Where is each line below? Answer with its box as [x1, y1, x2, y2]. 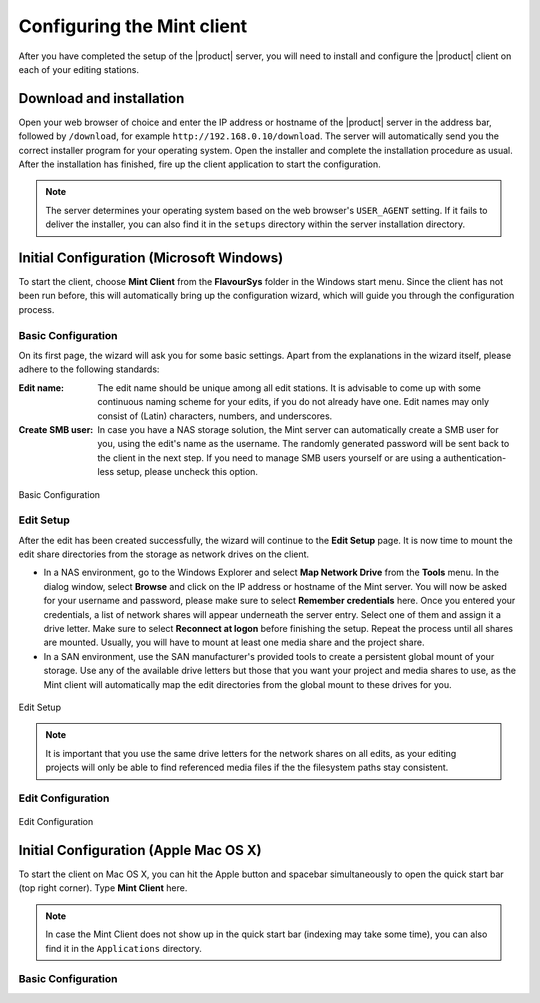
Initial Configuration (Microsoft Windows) [18, 250, 284, 266]
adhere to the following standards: [18, 363, 160, 375]
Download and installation [18, 90, 185, 107]
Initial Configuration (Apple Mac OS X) [18, 841, 262, 859]
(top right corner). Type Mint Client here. [18, 882, 188, 894]
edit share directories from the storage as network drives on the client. [18, 548, 310, 560]
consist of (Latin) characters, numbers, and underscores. [97, 410, 333, 422]
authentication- [443, 451, 507, 464]
